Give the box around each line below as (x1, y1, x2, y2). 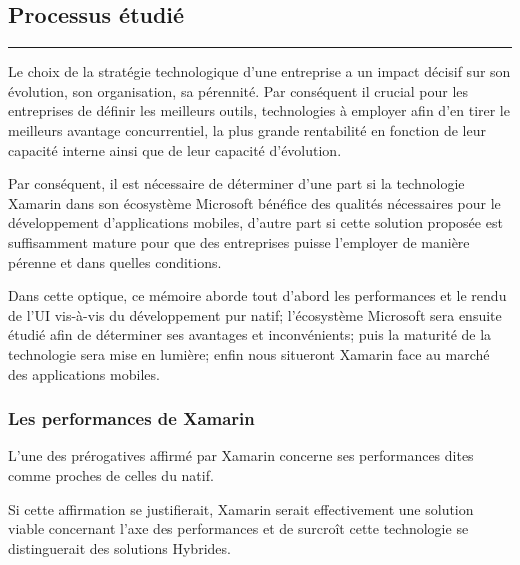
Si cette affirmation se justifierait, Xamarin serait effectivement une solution (8, 498, 474, 519)
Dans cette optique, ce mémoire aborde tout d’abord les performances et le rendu (8, 285, 507, 306)
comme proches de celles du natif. (8, 464, 214, 485)
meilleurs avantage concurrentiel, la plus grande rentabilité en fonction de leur (8, 119, 486, 140)
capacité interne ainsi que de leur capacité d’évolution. (8, 139, 342, 160)
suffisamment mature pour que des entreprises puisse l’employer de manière (8, 231, 470, 252)
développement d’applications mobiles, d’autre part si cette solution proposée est (8, 212, 503, 233)
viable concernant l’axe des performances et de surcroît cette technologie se (8, 518, 469, 539)
